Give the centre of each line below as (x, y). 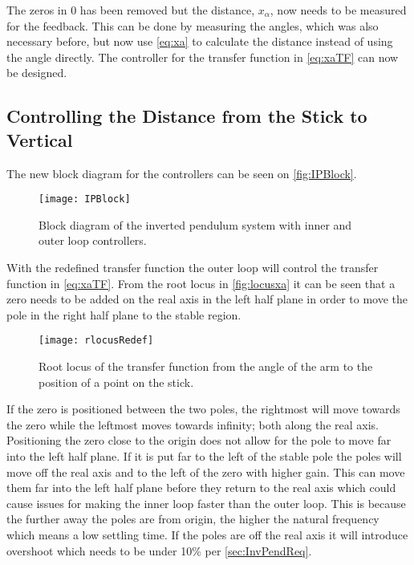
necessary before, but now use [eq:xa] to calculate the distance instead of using (200, 41)
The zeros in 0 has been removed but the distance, (131, 10)
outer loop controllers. (93, 240)
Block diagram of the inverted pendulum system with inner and (195, 224)
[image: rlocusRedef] (96, 341)
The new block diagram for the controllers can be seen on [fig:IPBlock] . (182, 173)
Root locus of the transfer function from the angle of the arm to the (206, 366)
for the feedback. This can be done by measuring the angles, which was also (193, 25)
